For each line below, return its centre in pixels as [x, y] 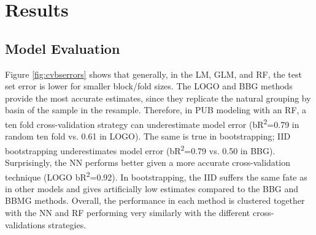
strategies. [67, 224]
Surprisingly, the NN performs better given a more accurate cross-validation [148, 162]
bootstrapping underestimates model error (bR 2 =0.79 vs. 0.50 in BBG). [140, 149]
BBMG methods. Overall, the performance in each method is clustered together [155, 200]
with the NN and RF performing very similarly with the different [128, 213]
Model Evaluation [63, 48]
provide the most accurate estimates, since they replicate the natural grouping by [158, 98]
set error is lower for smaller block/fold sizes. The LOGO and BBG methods [149, 86]
